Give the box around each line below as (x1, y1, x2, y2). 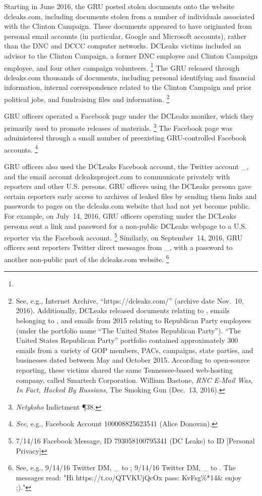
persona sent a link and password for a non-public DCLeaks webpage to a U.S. (4, 220, 247, 231)
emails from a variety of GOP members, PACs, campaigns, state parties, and (16, 344, 253, 355)
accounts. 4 (4, 142, 38, 155)
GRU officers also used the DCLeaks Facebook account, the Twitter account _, (4, 161, 249, 171)
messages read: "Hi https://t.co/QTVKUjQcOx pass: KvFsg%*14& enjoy (16, 472, 242, 482)
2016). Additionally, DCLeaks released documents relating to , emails (16, 305, 230, 316)
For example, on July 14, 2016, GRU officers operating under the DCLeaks (4, 210, 236, 221)
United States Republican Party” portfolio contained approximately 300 (16, 335, 238, 345)
